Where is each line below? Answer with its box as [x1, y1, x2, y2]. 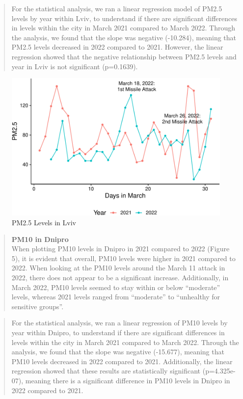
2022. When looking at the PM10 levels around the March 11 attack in [11, 263, 225, 273]
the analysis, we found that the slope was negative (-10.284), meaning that [11, 32, 237, 42]
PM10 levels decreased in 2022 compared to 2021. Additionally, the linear [11, 356, 233, 366]
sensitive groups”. [11, 301, 64, 311]
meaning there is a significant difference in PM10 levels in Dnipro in [25, 375, 230, 385]
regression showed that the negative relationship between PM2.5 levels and [11, 51, 237, 61]
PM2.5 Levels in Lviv [12, 217, 76, 228]
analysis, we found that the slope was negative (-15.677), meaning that [11, 346, 224, 357]
